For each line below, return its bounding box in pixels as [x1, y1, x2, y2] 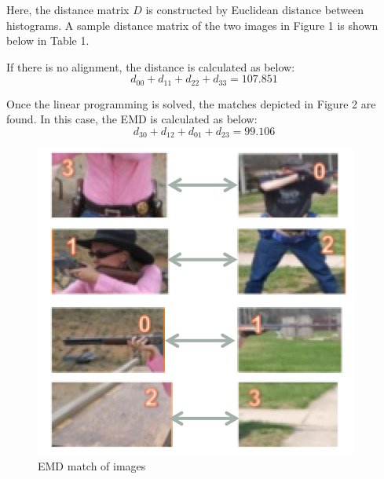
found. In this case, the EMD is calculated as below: [6, 111, 258, 127]
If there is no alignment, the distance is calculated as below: [6, 58, 295, 75]
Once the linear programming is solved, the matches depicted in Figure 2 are [6, 95, 376, 112]
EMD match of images [38, 458, 146, 474]
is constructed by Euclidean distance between [145, 2, 364, 17]
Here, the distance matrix [6, 2, 130, 17]
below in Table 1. [6, 32, 90, 49]
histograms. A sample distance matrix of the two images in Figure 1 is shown [6, 16, 379, 33]
